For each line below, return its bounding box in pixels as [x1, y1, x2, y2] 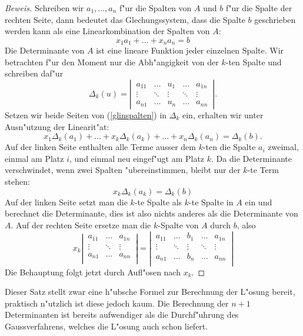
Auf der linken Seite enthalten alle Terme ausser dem [5, 141, 196, 153]
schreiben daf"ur [5, 67, 64, 79]
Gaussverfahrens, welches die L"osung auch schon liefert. [5, 320, 208, 332]
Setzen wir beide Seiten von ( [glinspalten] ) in [5, 109, 167, 121]
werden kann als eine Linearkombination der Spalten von [5, 25, 210, 37]
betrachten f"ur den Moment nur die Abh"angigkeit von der [5, 55, 219, 68]
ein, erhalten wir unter [182, 109, 264, 121]
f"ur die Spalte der [225, 2, 292, 14]
